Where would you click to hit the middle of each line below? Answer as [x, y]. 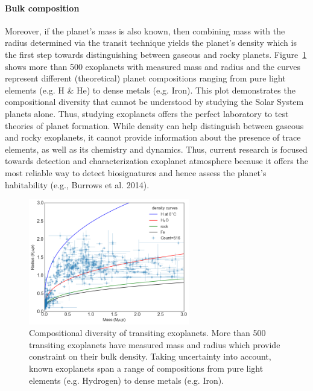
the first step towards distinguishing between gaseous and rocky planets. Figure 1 [156, 54]
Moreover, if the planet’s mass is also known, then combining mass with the [145, 30]
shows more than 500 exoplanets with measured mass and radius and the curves [153, 66]
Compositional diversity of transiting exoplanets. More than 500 [147, 333]
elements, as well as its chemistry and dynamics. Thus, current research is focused [156, 149]
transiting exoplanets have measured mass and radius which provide [155, 344]
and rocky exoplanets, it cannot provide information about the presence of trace [153, 137]
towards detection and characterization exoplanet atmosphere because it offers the [156, 161]
